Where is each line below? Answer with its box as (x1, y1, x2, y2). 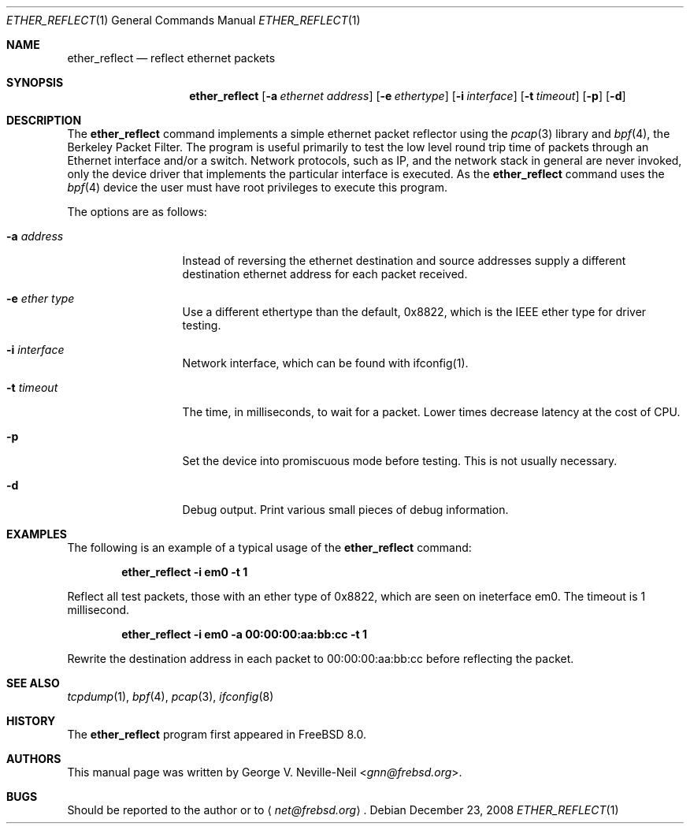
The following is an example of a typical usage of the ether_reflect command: (67, 541, 472, 554)
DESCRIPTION (6, 114, 82, 127)
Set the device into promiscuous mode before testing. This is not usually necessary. (182, 454, 618, 467)
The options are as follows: (67, 205, 207, 218)
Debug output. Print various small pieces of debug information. (182, 503, 509, 516)
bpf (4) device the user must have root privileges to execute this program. (67, 181, 447, 194)
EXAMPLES (6, 527, 67, 541)
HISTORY (6, 714, 56, 728)
